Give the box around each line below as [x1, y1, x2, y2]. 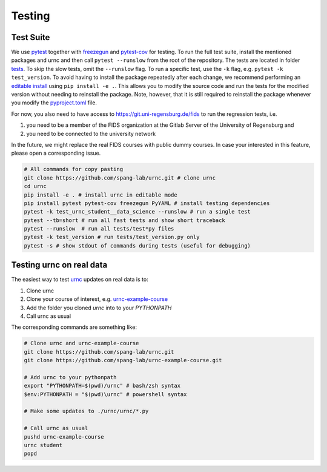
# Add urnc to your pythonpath [24, 374, 117, 380]
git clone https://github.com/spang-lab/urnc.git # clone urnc [24, 174, 216, 181]
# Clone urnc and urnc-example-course [24, 340, 139, 347]
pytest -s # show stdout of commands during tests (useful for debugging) [24, 242, 251, 249]
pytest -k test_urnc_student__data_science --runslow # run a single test [24, 208, 251, 215]
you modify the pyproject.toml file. [11, 99, 97, 106]
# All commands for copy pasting [24, 166, 124, 173]
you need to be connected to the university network [26, 130, 156, 137]
